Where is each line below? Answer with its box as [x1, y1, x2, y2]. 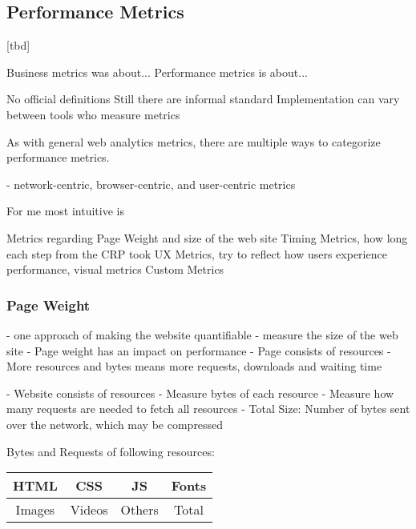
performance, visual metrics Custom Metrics [6, 261, 224, 278]
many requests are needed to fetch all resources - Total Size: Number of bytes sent [6, 400, 410, 417]
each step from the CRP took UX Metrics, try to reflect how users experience [6, 245, 387, 262]
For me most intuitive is [6, 202, 124, 219]
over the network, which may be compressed [6, 415, 224, 432]
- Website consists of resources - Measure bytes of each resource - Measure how [6, 384, 394, 401]
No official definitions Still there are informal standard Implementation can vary [6, 90, 400, 107]
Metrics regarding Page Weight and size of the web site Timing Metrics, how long [6, 229, 408, 246]
